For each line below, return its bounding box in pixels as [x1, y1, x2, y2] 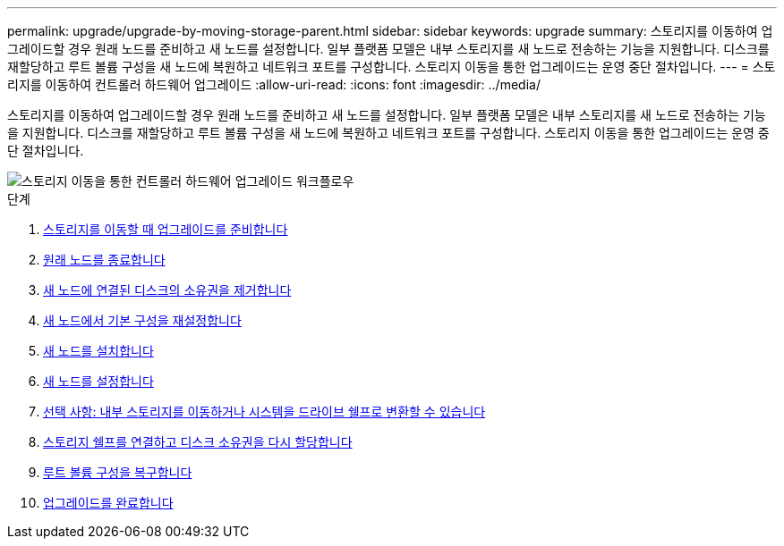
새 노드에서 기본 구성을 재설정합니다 [43, 313, 242, 328]
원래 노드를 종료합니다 [43, 252, 166, 267]
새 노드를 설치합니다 [43, 343, 154, 358]
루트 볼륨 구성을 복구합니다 [43, 465, 192, 480]
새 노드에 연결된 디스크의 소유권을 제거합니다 [43, 282, 292, 298]
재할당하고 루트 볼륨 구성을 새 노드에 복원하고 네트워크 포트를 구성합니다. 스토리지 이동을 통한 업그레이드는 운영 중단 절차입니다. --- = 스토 [7, 59, 776, 74]
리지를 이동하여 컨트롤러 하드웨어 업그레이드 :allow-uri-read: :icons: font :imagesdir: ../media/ [7, 77, 541, 92]
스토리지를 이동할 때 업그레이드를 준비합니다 [43, 222, 288, 237]
